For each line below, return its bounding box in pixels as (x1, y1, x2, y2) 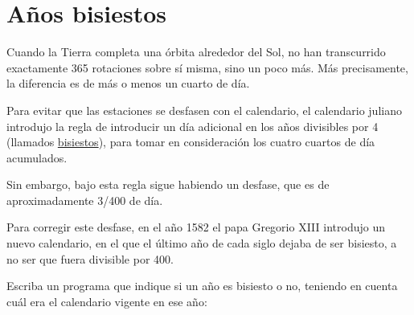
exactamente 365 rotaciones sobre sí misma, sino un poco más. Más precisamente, (6, 59, 408, 76)
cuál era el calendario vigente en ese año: (6, 292, 207, 309)
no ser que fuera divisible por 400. (6, 250, 174, 267)
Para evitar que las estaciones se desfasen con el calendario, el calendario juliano (6, 101, 402, 118)
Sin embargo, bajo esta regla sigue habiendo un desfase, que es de (6, 176, 330, 193)
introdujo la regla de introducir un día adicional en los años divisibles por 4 (6, 117, 379, 134)
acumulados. (6, 149, 68, 166)
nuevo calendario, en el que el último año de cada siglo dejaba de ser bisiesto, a (6, 235, 397, 252)
